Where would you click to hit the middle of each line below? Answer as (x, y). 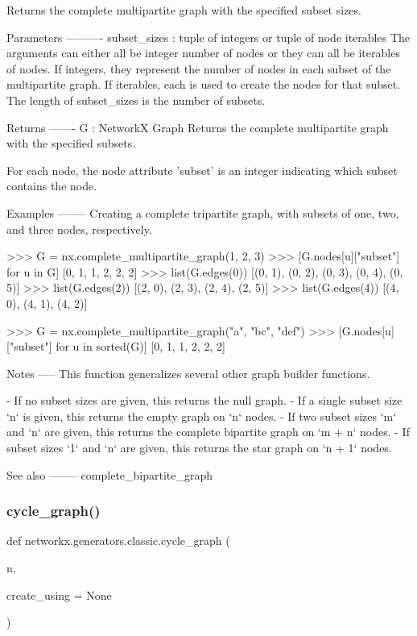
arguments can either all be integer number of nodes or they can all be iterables (203, 53)
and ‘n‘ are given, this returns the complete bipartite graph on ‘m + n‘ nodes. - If (208, 432)
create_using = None (59, 594)
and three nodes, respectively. (79, 229)
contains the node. (52, 186)
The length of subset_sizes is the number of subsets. (136, 100)
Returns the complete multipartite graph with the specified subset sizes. (184, 10)
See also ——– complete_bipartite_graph (110, 474)
